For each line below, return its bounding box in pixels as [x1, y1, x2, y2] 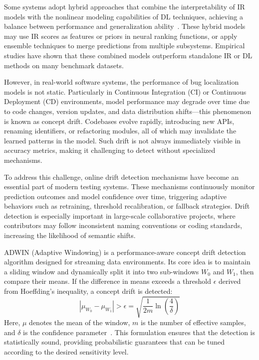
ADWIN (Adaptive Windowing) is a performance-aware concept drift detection [4, 246, 246, 257]
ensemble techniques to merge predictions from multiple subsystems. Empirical [4, 40, 245, 51]
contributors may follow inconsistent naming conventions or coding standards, [4, 220, 243, 231]
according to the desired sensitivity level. [4, 346, 129, 357]
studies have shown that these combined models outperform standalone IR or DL [4, 50, 253, 60]
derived [218, 276, 241, 286]
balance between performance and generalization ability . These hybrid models [4, 21, 246, 31]
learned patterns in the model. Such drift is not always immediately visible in [4, 135, 241, 145]
